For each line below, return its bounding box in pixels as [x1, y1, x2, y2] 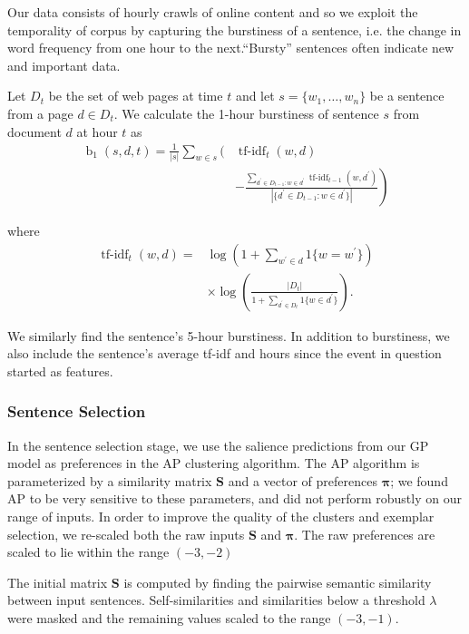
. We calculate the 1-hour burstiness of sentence [113, 103, 379, 122]
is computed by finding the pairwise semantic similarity [123, 572, 432, 591]
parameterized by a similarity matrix [7, 471, 212, 490]
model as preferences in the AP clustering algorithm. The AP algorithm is [7, 454, 420, 473]
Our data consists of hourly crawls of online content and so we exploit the [7, 3, 418, 21]
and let [235, 86, 275, 105]
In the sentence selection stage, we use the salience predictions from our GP [7, 435, 429, 454]
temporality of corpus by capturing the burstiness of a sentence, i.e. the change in [7, 20, 462, 39]
